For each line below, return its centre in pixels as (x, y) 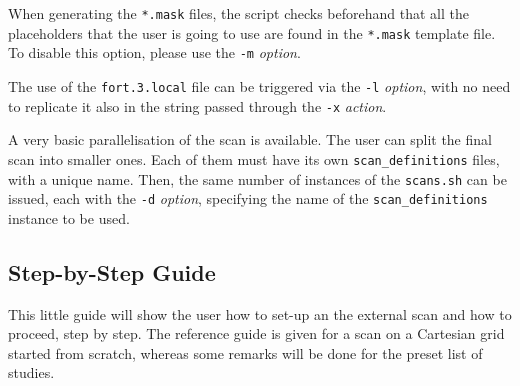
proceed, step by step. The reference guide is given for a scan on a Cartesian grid (256, 333)
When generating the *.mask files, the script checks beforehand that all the (238, 13)
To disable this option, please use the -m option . (154, 52)
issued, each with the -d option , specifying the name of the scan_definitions (248, 198)
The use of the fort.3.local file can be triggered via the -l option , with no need (259, 85)
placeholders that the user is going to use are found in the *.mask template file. (252, 32)
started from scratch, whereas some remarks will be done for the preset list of (245, 352)
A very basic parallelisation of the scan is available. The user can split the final (250, 139)
